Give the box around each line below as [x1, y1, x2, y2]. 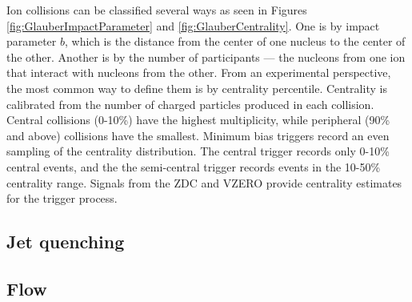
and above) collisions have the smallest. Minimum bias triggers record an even [6, 127, 390, 143]
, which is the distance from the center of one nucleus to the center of [64, 33, 406, 50]
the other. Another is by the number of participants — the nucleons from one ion [6, 48, 406, 65]
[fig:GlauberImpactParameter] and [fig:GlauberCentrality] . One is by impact [6, 17, 380, 34]
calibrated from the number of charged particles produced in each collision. [6, 95, 374, 112]
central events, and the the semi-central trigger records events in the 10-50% [6, 158, 381, 175]
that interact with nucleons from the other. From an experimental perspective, [6, 64, 391, 81]
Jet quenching [6, 229, 125, 254]
